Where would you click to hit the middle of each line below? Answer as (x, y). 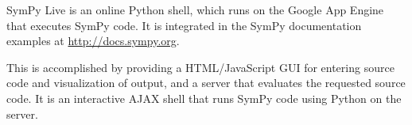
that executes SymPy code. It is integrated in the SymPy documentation (184, 25)
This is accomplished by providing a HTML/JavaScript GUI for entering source (200, 67)
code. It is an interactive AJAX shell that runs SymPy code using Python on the (204, 98)
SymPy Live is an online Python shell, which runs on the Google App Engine (195, 9)
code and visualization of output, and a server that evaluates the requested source (206, 83)
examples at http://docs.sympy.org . (93, 41)
